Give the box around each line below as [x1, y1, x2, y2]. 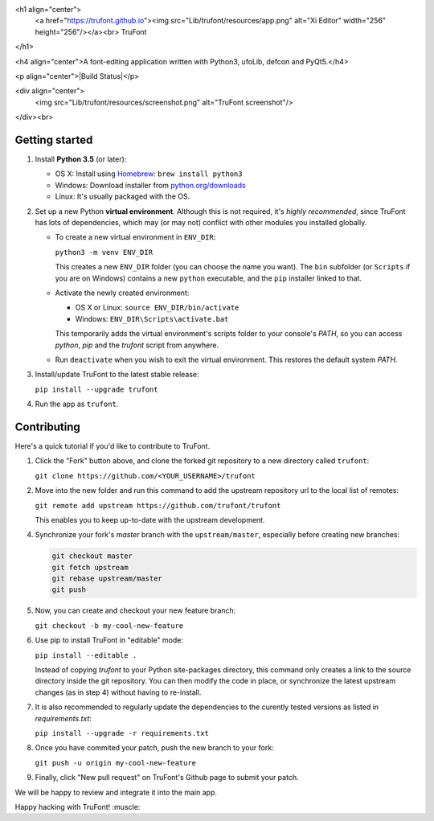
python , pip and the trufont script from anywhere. [55, 340, 219, 350]
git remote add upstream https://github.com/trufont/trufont [35, 501, 281, 510]
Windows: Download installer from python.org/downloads [55, 180, 246, 190]
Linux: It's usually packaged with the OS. [55, 191, 190, 201]
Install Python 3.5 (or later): [35, 154, 127, 164]
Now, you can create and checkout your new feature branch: [35, 605, 236, 615]
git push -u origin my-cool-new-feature [35, 758, 197, 767]
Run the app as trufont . [35, 399, 119, 409]
